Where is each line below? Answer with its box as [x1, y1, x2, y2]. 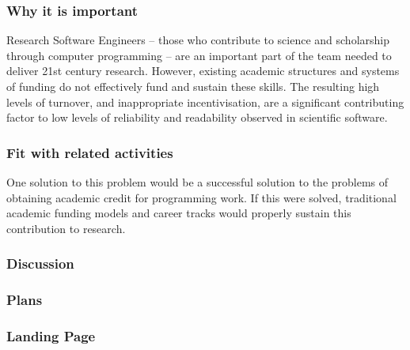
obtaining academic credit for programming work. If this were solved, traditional [6, 189, 397, 205]
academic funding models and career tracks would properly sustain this [6, 205, 351, 221]
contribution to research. [6, 220, 126, 236]
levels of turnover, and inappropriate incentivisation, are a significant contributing [6, 93, 404, 110]
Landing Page [6, 326, 96, 345]
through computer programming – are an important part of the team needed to [6, 47, 392, 63]
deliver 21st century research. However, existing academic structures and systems [6, 62, 400, 79]
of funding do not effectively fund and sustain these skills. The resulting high [6, 78, 380, 94]
